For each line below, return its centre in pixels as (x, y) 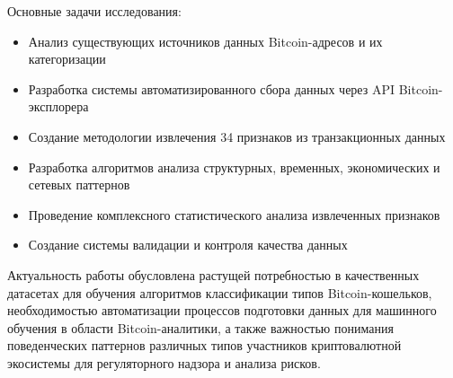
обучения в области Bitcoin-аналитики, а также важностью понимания (200, 327)
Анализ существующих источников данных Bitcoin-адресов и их (205, 41)
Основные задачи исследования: (94, 11)
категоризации (67, 59)
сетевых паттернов (79, 185)
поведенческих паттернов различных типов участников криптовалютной (204, 345)
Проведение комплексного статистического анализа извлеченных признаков (234, 214)
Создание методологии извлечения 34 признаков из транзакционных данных (237, 136)
